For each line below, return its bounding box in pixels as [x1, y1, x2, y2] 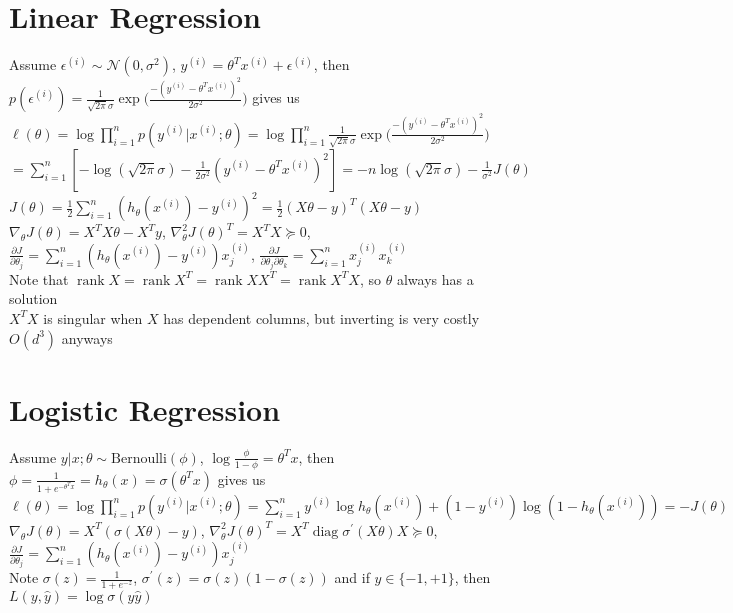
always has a [396, 268, 474, 289]
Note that [9, 268, 69, 289]
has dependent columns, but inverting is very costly [163, 307, 480, 328]
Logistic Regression [9, 388, 281, 429]
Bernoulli [111, 451, 167, 466]
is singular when [43, 307, 143, 328]
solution [9, 288, 58, 309]
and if [334, 567, 370, 588]
